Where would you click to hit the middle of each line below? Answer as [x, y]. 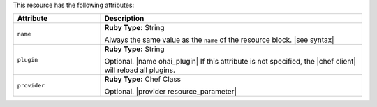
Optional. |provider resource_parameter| [171, 92]
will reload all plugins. [140, 70]
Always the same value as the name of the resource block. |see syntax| [219, 40]
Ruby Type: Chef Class [143, 79]
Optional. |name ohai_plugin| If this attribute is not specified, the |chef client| [230, 62]
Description [124, 19]
